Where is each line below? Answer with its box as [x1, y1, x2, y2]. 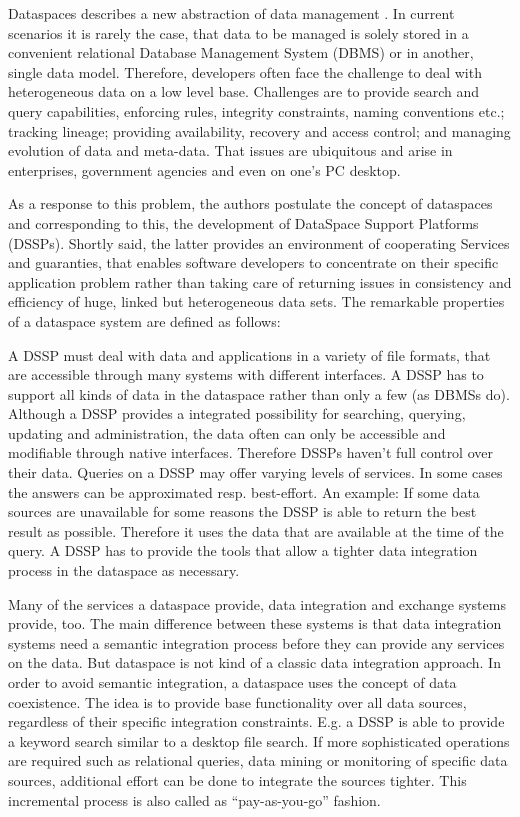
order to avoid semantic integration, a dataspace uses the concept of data [8, 672, 457, 692]
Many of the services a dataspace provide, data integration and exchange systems [8, 593, 506, 614]
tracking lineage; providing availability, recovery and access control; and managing [8, 120, 511, 141]
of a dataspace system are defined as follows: [8, 310, 281, 331]
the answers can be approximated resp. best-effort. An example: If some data [8, 481, 480, 502]
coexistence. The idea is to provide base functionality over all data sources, [8, 691, 467, 712]
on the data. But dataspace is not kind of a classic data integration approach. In [8, 652, 501, 673]
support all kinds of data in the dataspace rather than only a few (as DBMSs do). [8, 383, 510, 404]
